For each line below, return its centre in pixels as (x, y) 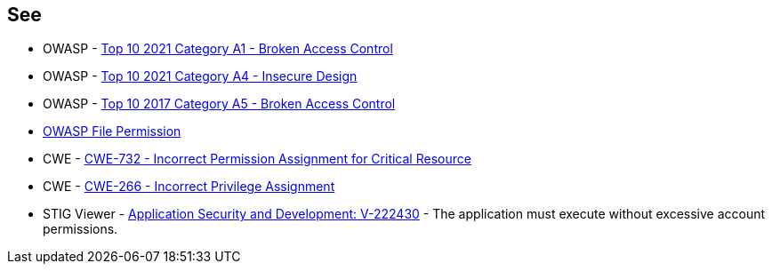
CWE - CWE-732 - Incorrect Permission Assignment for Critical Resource (257, 159)
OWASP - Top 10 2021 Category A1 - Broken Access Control (218, 49)
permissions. (80, 229)
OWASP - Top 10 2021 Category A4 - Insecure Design (200, 76)
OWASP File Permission (112, 132)
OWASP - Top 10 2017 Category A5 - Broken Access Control (219, 104)
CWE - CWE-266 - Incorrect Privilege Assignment (189, 187)
